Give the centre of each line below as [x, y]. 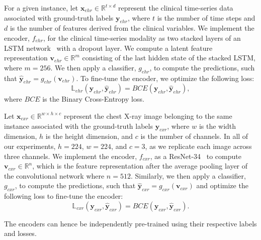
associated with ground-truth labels [59, 17]
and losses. [20, 233]
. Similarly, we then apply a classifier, [188, 175]
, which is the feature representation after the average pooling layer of [140, 166]
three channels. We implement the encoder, [71, 156]
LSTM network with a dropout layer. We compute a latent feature [108, 48]
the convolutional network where [54, 175]
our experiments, [30, 146]
